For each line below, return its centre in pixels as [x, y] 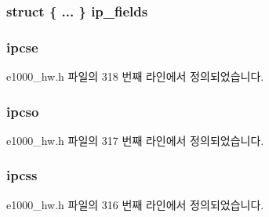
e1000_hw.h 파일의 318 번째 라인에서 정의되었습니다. [135, 76]
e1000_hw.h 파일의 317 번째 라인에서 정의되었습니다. [135, 140]
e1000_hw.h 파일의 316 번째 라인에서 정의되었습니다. [135, 204]
